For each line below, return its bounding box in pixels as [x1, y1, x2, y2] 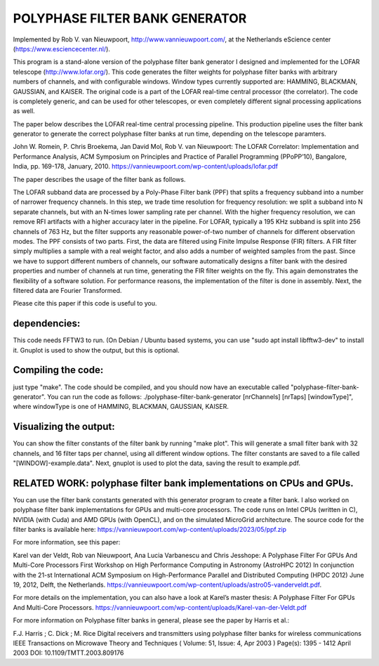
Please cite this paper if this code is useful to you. [13, 299, 157, 308]
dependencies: [13, 318, 81, 329]
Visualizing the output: [13, 421, 115, 433]
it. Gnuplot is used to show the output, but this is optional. [13, 346, 180, 354]
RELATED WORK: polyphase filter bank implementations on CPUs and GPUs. [13, 477, 354, 489]
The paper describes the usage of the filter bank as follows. [13, 175, 186, 183]
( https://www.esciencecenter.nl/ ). [13, 44, 110, 53]
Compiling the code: [13, 364, 104, 376]
